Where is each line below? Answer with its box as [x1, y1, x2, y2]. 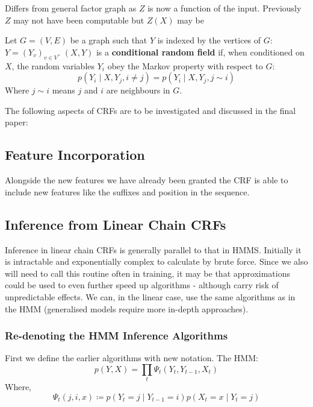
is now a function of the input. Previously [147, 2, 302, 14]
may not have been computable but [13, 13, 144, 26]
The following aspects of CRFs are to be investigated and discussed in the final [5, 104, 296, 116]
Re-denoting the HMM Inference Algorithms [5, 328, 228, 343]
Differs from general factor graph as [5, 2, 137, 14]
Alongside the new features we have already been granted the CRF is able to [5, 174, 288, 186]
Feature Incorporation [5, 145, 145, 164]
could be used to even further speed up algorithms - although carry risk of [5, 279, 279, 291]
